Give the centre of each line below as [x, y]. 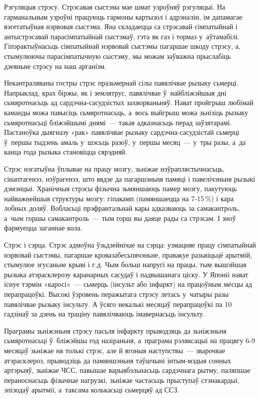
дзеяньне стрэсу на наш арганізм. [55, 66]
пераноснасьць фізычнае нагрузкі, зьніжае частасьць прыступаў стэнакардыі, [122, 380]
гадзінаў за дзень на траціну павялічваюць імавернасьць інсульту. [105, 314]
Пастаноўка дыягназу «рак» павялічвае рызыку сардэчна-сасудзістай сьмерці [122, 132]
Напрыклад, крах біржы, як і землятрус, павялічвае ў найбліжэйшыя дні [115, 92]
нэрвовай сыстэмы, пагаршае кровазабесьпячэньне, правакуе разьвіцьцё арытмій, [128, 254]
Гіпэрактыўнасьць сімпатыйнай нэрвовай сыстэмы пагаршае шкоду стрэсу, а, [122, 46]
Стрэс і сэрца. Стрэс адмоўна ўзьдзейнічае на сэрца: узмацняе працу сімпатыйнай [130, 245]
